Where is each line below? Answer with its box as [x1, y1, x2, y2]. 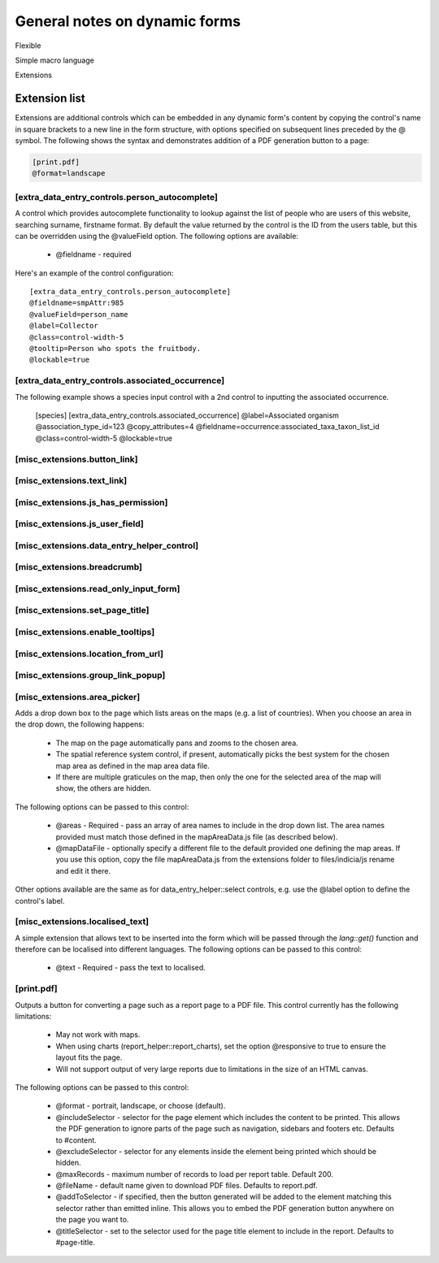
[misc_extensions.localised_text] [15, 916, 150, 927]
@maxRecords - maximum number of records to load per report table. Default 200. [55, 1169, 333, 1178]
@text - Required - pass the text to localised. [55, 963, 206, 973]
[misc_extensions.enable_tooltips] [15, 627, 155, 637]
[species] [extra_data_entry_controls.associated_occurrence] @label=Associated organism [35, 410, 339, 420]
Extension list [15, 92, 85, 106]
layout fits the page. [55, 1052, 123, 1062]
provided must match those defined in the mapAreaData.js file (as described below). [55, 831, 338, 841]
